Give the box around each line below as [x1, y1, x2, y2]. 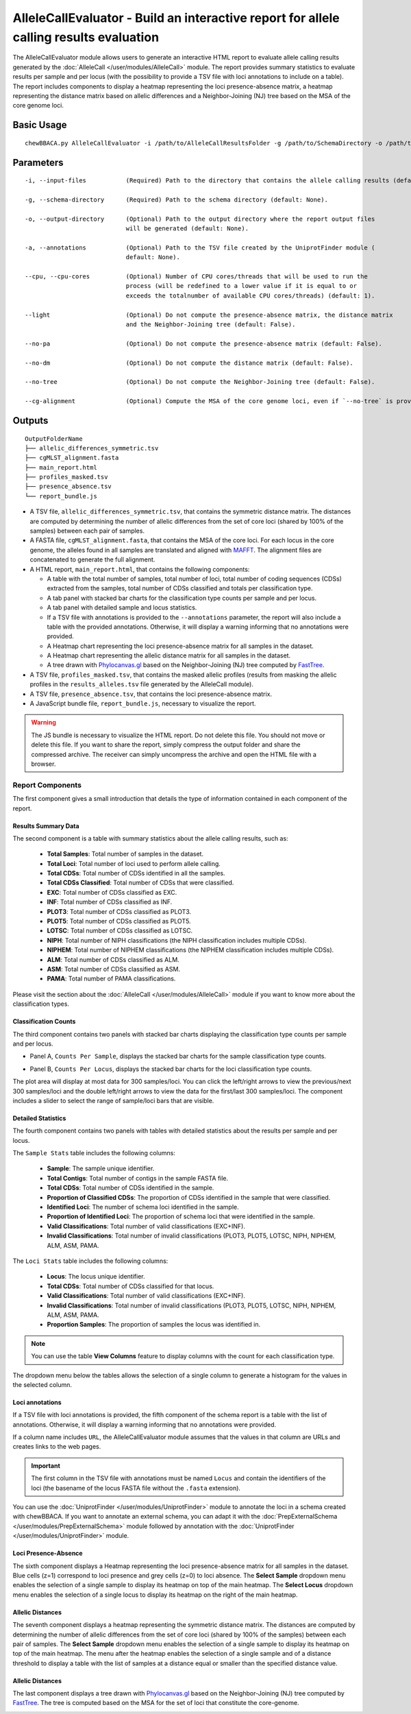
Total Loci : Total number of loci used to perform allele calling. [47, 859, 221, 867]
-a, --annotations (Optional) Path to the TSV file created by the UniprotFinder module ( [25, 243, 375, 252]
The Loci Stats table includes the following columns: [12, 1257, 169, 1265]
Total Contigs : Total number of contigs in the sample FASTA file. [47, 1174, 229, 1182]
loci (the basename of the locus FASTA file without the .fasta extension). [31, 1484, 241, 1492]
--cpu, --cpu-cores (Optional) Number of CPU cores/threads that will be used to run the [25, 273, 368, 280]
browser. [31, 760, 56, 768]
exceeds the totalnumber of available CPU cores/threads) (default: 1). [125, 291, 375, 300]
